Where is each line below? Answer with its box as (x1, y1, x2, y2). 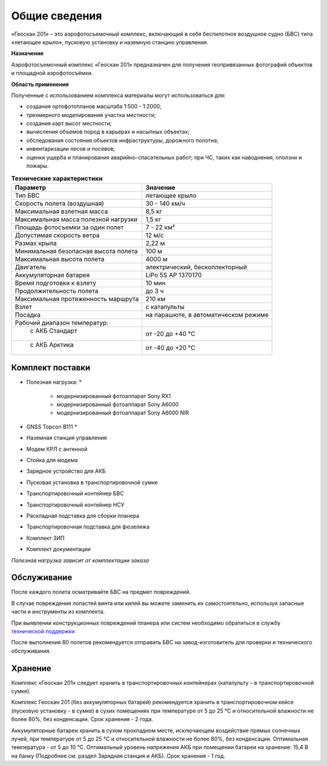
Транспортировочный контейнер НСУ (26, 501, 125, 508)
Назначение (11, 50, 44, 57)
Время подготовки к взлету (15, 279, 96, 287)
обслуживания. (11, 647, 51, 654)
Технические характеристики (11, 174, 103, 182)
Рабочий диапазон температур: (15, 318, 109, 327)
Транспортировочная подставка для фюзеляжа (26, 523, 150, 530)
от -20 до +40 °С (145, 329, 196, 338)
